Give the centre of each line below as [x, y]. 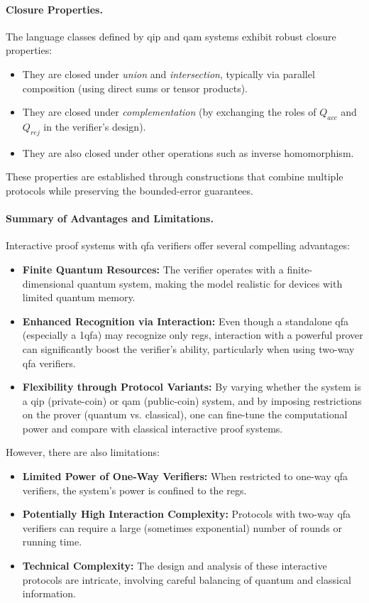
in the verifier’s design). [95, 126]
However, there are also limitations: [83, 452]
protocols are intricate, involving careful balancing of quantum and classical [187, 579]
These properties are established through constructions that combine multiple [175, 176]
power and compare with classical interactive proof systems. [153, 428]
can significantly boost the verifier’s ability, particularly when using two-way [188, 348]
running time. [52, 542]
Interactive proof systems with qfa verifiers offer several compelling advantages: [178, 245]
